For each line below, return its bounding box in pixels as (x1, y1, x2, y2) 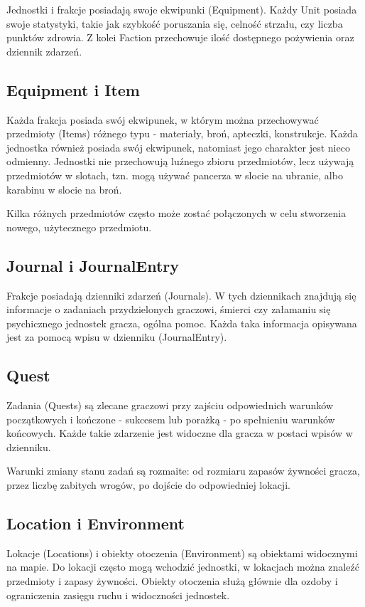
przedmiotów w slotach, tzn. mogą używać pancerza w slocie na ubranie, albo (6, 167, 343, 182)
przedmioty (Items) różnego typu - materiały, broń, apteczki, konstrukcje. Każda (6, 126, 358, 141)
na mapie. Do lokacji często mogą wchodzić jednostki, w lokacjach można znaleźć (6, 559, 359, 574)
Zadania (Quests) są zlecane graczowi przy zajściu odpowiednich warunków (6, 398, 334, 413)
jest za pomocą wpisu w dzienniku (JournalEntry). (6, 329, 227, 344)
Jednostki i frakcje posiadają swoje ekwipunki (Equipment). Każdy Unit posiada (6, 2, 357, 16)
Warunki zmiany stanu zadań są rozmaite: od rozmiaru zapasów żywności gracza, (6, 463, 360, 478)
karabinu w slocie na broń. (6, 181, 122, 196)
